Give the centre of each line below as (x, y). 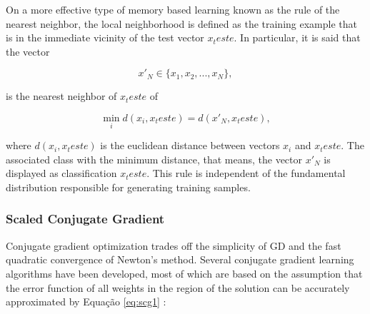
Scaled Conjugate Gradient (85, 219)
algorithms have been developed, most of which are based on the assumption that (184, 273)
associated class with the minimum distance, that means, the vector (154, 159)
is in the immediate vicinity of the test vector (105, 37)
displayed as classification (61, 173)
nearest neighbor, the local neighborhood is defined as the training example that (181, 23)
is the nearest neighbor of (61, 96)
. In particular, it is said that (297, 37)
